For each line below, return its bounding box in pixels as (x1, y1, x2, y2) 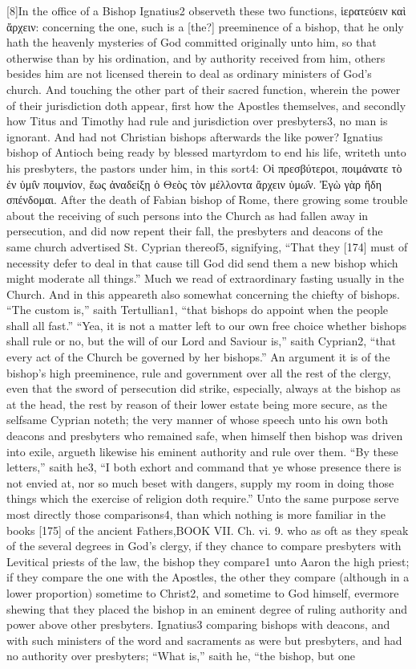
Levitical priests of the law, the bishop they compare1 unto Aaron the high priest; (6, 553, 410, 569)
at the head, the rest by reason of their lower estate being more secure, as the (6, 395, 387, 412)
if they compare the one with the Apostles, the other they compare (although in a (6, 569, 410, 585)
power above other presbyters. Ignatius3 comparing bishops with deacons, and (6, 616, 390, 633)
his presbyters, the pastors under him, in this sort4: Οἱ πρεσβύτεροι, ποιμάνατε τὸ (6, 159, 402, 176)
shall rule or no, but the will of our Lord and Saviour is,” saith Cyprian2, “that (6, 332, 397, 349)
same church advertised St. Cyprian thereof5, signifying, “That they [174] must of (6, 238, 408, 255)
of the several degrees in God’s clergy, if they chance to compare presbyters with (6, 537, 402, 554)
